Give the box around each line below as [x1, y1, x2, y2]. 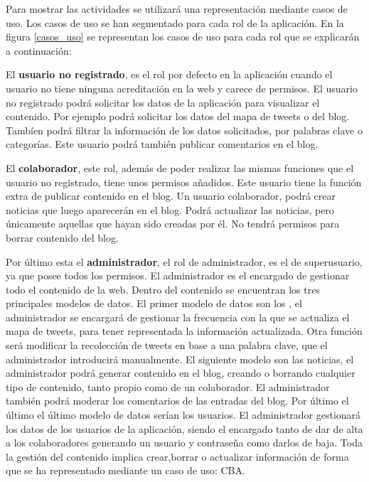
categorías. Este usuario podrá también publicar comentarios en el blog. [6, 136, 319, 151]
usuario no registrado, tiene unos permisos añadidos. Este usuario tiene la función [6, 174, 362, 189]
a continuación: [6, 43, 72, 58]
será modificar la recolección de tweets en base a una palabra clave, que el [6, 338, 328, 353]
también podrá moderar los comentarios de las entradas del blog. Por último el [6, 393, 349, 408]
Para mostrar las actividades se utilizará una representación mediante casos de [6, 1, 348, 16]
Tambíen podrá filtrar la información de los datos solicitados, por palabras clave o [6, 122, 363, 137]
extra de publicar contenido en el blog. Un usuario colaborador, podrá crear [6, 188, 336, 203]
